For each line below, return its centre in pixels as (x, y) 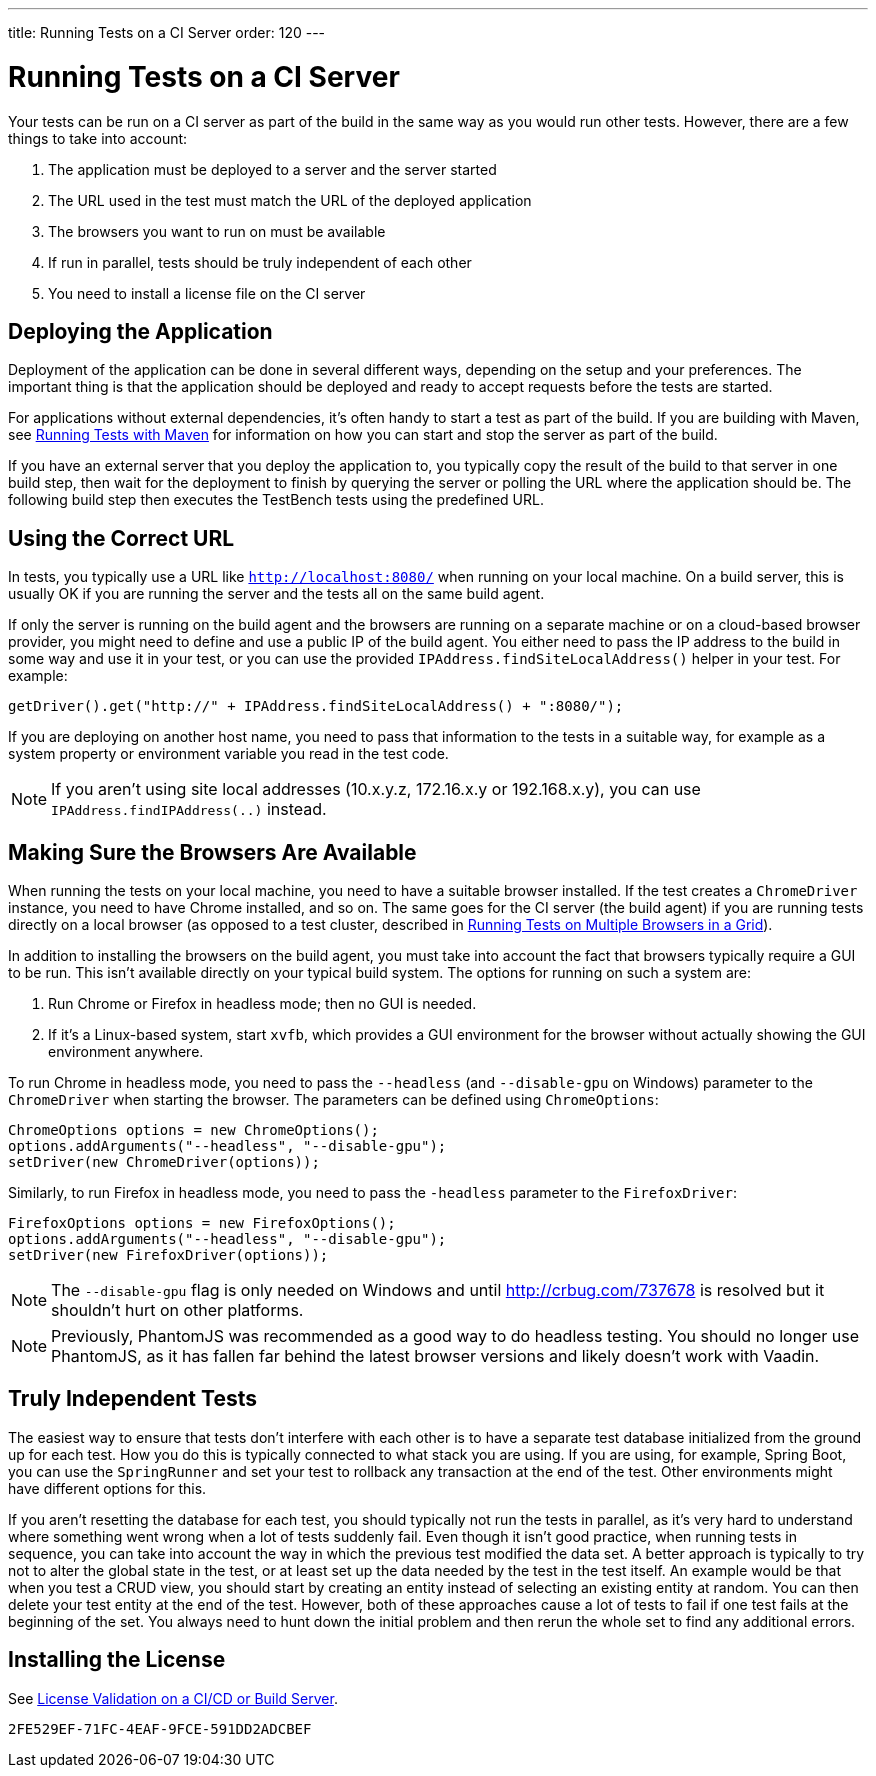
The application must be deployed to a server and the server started (272, 169)
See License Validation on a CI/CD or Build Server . (173, 1698)
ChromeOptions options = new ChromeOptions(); (193, 1130)
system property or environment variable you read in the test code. (228, 754)
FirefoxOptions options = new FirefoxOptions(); (202, 1223)
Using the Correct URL (121, 538)
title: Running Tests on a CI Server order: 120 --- (167, 32)
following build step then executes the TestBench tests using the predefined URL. (276, 500)
